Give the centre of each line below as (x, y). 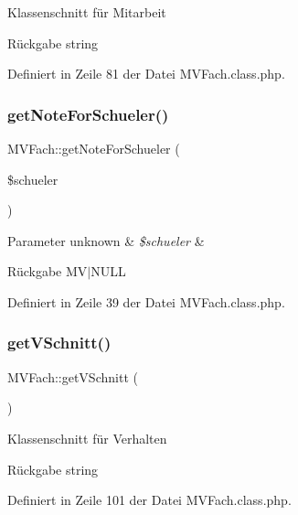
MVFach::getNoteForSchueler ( (94, 148)
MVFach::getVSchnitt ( (73, 376)
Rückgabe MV (48, 271)
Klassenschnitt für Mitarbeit (87, 12)
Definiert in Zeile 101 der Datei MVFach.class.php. (149, 500)
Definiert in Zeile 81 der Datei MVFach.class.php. (146, 74)
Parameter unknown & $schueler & (106, 240)
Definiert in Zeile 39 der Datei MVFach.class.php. (146, 301)
